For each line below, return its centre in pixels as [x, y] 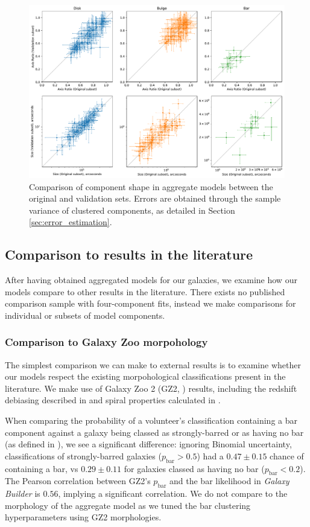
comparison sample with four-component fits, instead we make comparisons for [150, 303]
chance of [287, 455]
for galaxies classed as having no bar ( [194, 468]
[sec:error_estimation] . [71, 222]
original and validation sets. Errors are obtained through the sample [155, 198]
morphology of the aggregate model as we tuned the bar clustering [128, 505]
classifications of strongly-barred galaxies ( [83, 455]
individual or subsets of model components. [85, 315]
